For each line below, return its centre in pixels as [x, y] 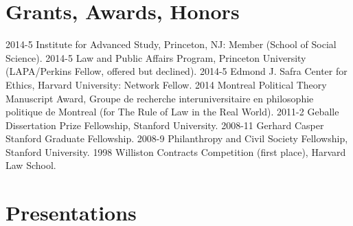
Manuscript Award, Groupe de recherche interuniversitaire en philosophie [160, 98]
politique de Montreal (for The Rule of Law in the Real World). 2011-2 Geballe [172, 112]
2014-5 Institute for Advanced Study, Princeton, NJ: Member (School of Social [171, 44]
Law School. [31, 165]
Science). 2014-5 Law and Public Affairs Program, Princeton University [156, 57]
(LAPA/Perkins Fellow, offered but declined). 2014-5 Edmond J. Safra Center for [176, 71]
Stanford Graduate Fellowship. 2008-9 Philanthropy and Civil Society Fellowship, [177, 138]
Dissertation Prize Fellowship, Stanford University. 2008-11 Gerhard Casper [165, 125]
